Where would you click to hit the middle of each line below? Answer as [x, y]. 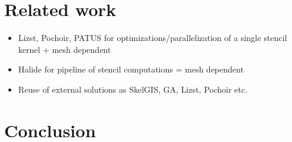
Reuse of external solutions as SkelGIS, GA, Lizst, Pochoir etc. [133, 89]
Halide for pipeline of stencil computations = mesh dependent [131, 69]
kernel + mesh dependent [65, 49]
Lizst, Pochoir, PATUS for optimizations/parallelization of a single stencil [153, 38]
